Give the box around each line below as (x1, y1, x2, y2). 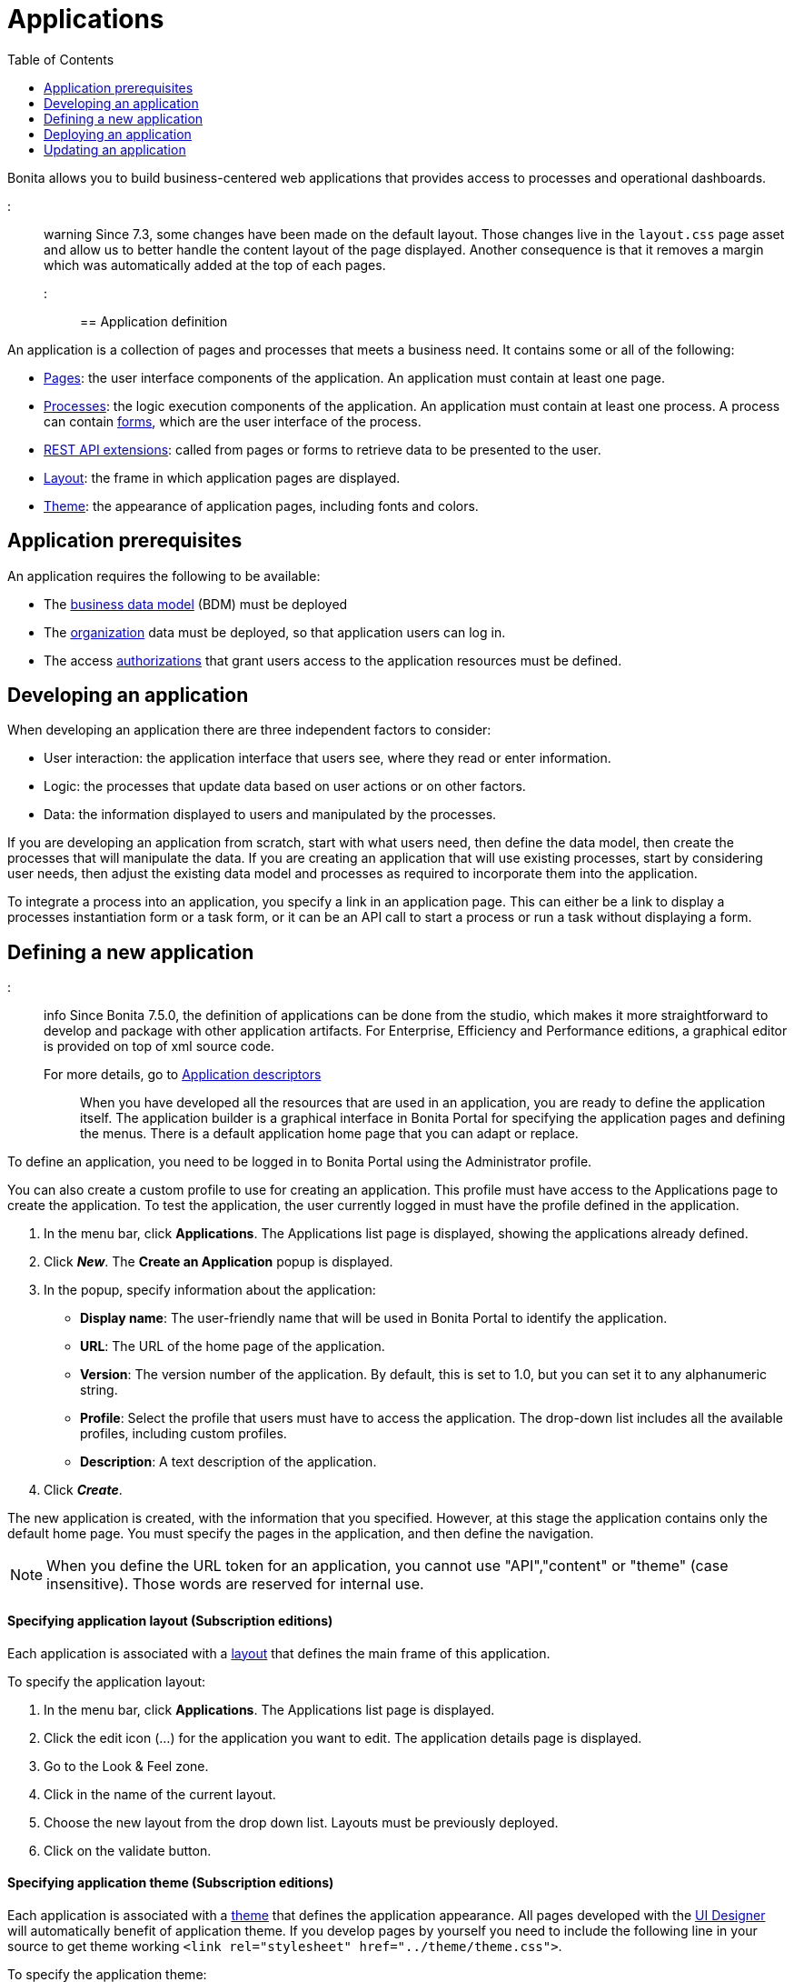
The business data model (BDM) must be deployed (44, 596, 348, 612)
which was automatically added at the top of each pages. (44, 256, 386, 273)
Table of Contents (7, 51, 114, 67)
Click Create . (44, 1482, 123, 1498)
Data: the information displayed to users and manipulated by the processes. (44, 806, 497, 823)
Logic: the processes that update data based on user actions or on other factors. (44, 778, 526, 795)
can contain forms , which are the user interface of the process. (44, 413, 422, 429)
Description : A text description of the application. (80, 1454, 377, 1470)
